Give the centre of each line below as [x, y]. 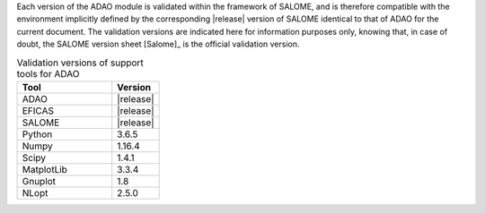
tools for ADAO [48, 73]
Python [37, 134]
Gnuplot [39, 181]
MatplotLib [44, 169]
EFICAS [38, 110]
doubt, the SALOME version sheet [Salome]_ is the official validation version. [158, 44]
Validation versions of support [80, 63]
